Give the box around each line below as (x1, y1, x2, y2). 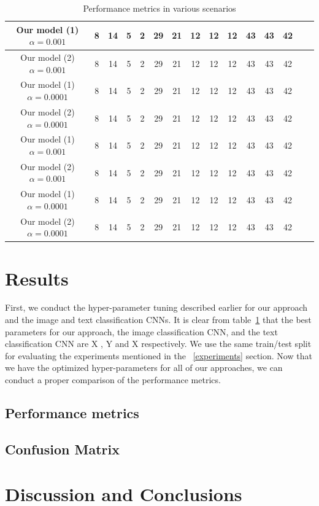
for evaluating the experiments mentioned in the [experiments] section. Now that (5, 349, 312, 362)
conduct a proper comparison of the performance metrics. (5, 373, 221, 386)
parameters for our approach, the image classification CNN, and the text (5, 325, 278, 338)
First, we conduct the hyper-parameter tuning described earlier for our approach (5, 301, 308, 314)
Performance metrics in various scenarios (83, 2, 236, 14)
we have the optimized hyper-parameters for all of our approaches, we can (5, 361, 283, 374)
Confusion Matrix (5, 439, 120, 458)
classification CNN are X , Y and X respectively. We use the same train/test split (5, 337, 312, 350)
